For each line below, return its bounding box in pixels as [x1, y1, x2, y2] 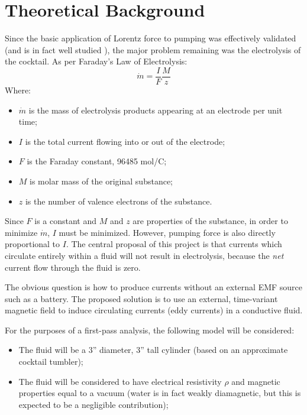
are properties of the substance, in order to [133, 215, 288, 227]
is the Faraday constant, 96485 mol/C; [27, 155, 167, 167]
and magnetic [231, 375, 280, 387]
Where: [5, 83, 31, 96]
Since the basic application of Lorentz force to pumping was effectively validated [5, 32, 296, 44]
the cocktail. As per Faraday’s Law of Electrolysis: [5, 55, 188, 67]
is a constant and [34, 215, 97, 227]
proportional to [5, 238, 60, 250]
